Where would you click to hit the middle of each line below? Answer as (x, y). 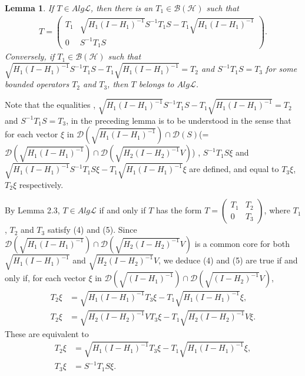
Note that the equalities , (50, 105)
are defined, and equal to (234, 169)
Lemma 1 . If (29, 8)
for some (281, 69)
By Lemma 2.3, (32, 210)
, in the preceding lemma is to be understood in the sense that (179, 120)
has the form (179, 210)
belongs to (156, 84)
